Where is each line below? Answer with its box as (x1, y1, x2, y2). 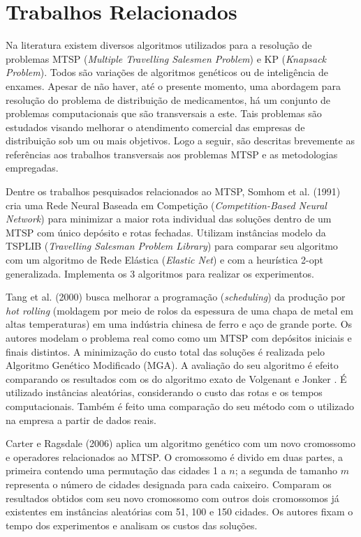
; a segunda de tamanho (235, 463, 338, 478)
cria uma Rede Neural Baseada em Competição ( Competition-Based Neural (6, 197, 327, 212)
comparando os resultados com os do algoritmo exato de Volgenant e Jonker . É (6, 371, 347, 386)
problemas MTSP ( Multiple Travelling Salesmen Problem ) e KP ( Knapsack (6, 51, 327, 66)
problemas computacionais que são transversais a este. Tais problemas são (6, 106, 322, 121)
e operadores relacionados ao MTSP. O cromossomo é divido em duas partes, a (6, 449, 344, 464)
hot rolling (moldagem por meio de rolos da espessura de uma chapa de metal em (6, 303, 353, 317)
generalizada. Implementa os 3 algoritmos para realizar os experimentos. (6, 266, 314, 280)
